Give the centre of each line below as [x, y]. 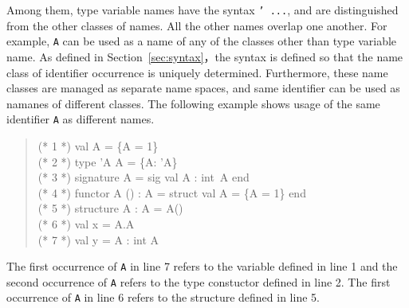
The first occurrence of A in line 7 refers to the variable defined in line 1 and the [202, 266]
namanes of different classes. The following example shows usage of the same [193, 103]
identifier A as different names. [81, 119]
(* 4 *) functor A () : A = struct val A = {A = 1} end [172, 192]
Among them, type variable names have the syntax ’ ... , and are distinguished [203, 10]
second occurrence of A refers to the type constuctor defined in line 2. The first [199, 281]
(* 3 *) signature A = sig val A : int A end [144, 177]
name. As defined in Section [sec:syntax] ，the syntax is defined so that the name [205, 56]
